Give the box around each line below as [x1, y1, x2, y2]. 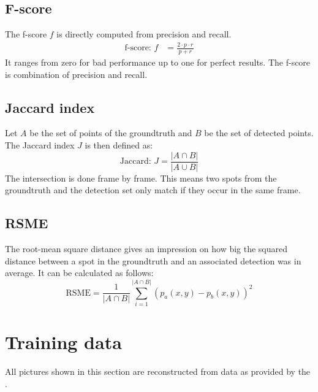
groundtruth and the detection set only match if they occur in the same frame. [5, 183, 301, 196]
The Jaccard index [5, 138, 75, 151]
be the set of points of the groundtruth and [29, 126, 192, 139]
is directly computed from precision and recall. [56, 28, 232, 40]
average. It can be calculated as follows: [5, 266, 154, 279]
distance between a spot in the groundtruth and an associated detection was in [5, 254, 301, 267]
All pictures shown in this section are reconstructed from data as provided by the [5, 365, 311, 378]
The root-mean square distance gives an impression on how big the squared [5, 242, 288, 255]
